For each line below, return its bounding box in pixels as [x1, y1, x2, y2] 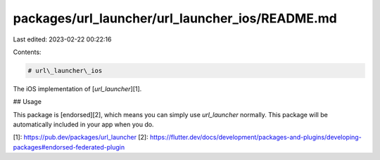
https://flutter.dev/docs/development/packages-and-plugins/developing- [149, 133, 362, 142]
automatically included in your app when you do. [13, 120, 154, 129]
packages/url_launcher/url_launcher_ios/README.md [13, 11, 337, 26]
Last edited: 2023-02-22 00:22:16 [13, 35, 112, 44]
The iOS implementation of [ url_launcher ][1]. [13, 84, 142, 93]
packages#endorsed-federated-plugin [13, 142, 125, 151]
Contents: [13, 48, 42, 56]
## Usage [13, 98, 42, 106]
